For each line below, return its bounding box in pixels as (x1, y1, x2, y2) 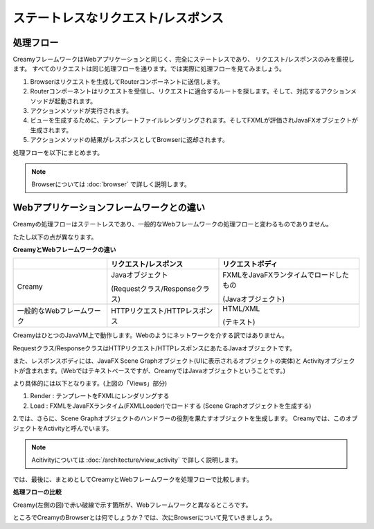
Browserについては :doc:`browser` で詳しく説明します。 (31, 180, 190, 188)
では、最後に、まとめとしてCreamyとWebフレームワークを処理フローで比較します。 (12, 475, 253, 483)
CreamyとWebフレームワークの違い (12, 246, 116, 254)
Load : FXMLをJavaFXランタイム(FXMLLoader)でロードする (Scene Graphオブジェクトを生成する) (30, 402, 312, 410)
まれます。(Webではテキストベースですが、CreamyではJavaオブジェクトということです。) (30, 366, 286, 375)
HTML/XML (222, 304, 260, 314)
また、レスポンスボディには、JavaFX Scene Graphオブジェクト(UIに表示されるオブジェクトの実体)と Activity (12, 357, 325, 365)
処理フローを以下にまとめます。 (12, 148, 104, 156)
